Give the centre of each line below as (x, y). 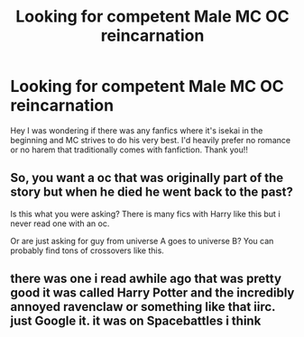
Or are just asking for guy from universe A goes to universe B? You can (142, 241)
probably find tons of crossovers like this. (88, 250)
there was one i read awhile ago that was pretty (146, 279)
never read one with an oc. (60, 223)
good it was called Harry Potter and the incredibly (152, 293)
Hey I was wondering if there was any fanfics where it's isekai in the (137, 130)
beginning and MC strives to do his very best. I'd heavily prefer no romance (151, 140)
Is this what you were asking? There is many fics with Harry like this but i (145, 214)
